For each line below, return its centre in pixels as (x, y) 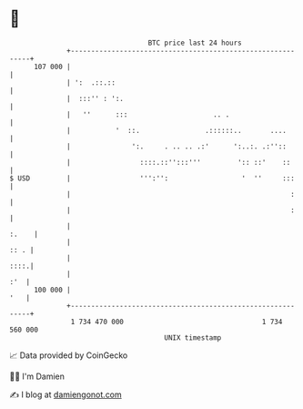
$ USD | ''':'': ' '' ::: (152, 178)
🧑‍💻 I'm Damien (37, 376)
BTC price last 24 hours (195, 43)
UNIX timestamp (193, 337)
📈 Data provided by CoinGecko (69, 355)
